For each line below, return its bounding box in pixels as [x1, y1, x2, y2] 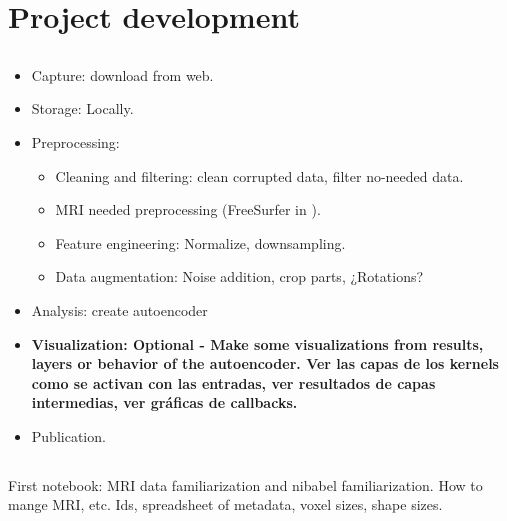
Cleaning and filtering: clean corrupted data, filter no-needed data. [55, 165, 464, 186]
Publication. [31, 425, 106, 446]
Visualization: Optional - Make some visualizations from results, [31, 333, 484, 354]
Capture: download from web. [31, 64, 214, 85]
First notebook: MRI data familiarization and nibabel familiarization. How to [8, 474, 483, 495]
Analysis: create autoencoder [31, 299, 208, 320]
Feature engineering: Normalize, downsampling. [55, 232, 346, 253]
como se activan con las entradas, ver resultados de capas [31, 372, 436, 393]
